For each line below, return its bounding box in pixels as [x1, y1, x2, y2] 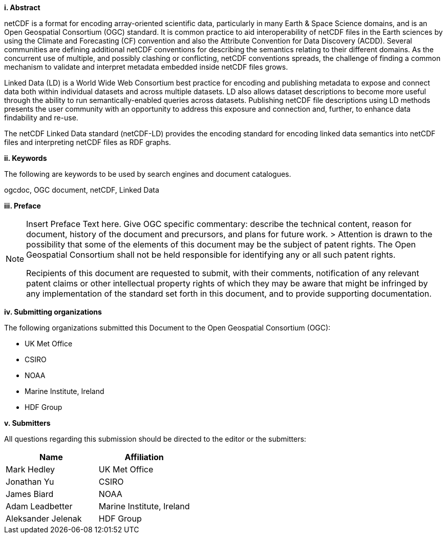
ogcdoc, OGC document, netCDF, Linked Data [4, 185, 159, 194]
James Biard [6, 489, 54, 499]
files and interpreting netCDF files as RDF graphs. [4, 138, 171, 147]
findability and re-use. [4, 113, 78, 122]
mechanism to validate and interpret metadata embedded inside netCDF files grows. [4, 63, 288, 71]
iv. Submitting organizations [4, 307, 102, 316]
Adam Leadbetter [6, 501, 73, 511]
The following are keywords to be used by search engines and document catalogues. [4, 170, 291, 178]
